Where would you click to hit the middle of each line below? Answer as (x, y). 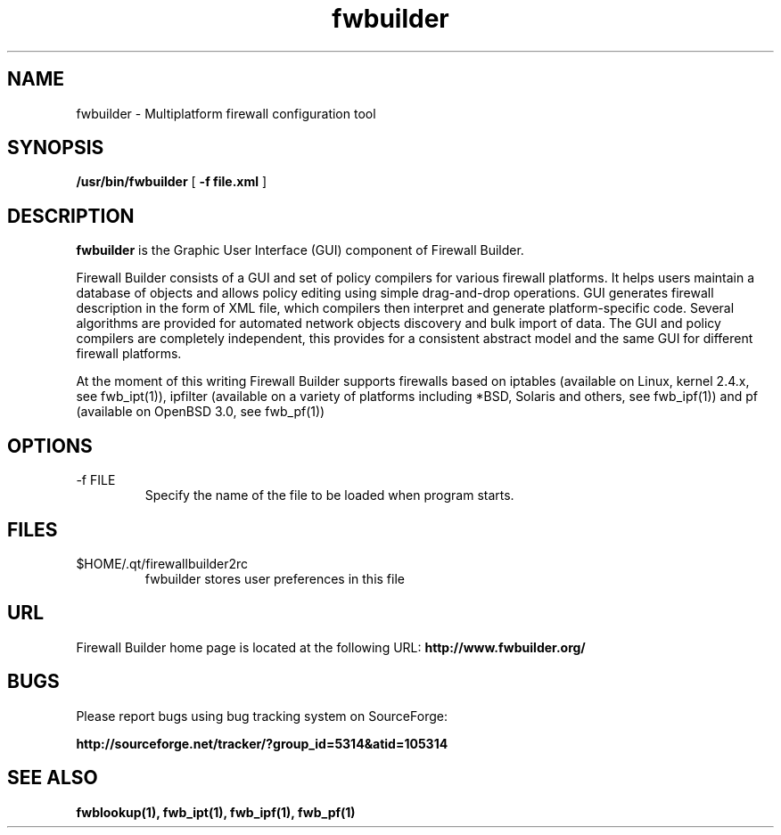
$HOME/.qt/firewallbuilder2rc (162, 563)
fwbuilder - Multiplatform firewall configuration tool (226, 113)
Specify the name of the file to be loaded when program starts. (329, 495)
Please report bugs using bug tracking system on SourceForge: (262, 716)
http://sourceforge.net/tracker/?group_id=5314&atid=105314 (262, 743)
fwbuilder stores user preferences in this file (275, 578)
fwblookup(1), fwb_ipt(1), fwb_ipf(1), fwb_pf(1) (216, 812)
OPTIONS (50, 446)
